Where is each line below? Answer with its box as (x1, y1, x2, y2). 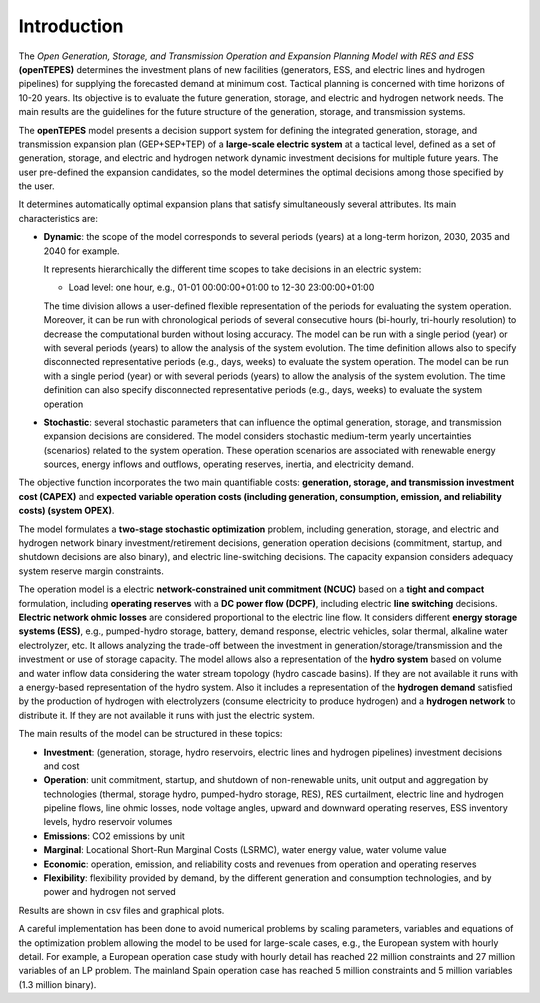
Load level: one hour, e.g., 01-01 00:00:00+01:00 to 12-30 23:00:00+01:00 (68, 281, 375, 294)
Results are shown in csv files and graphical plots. (18, 904, 225, 916)
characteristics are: (18, 212, 99, 224)
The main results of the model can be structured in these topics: (18, 728, 283, 740)
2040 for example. (43, 245, 120, 257)
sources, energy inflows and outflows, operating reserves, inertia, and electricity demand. (43, 458, 414, 470)
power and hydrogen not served (43, 886, 177, 898)
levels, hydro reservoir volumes (43, 816, 173, 828)
